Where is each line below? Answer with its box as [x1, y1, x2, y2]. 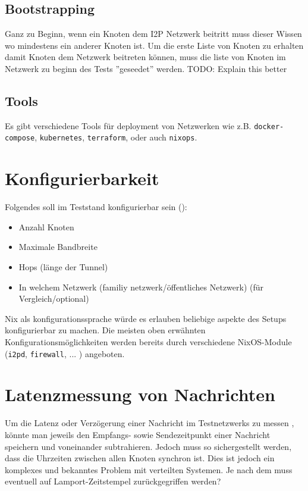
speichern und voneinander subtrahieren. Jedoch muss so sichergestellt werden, [5, 440, 292, 452]
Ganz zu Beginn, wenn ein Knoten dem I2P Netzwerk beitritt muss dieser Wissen [5, 27, 302, 40]
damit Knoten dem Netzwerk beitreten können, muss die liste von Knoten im [5, 51, 286, 63]
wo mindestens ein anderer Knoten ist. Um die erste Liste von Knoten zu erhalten [5, 39, 304, 51]
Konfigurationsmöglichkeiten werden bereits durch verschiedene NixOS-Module [5, 335, 292, 348]
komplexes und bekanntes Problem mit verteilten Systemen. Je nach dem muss [5, 463, 293, 476]
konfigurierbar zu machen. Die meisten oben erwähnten [5, 324, 206, 336]
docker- [254, 122, 284, 131]
